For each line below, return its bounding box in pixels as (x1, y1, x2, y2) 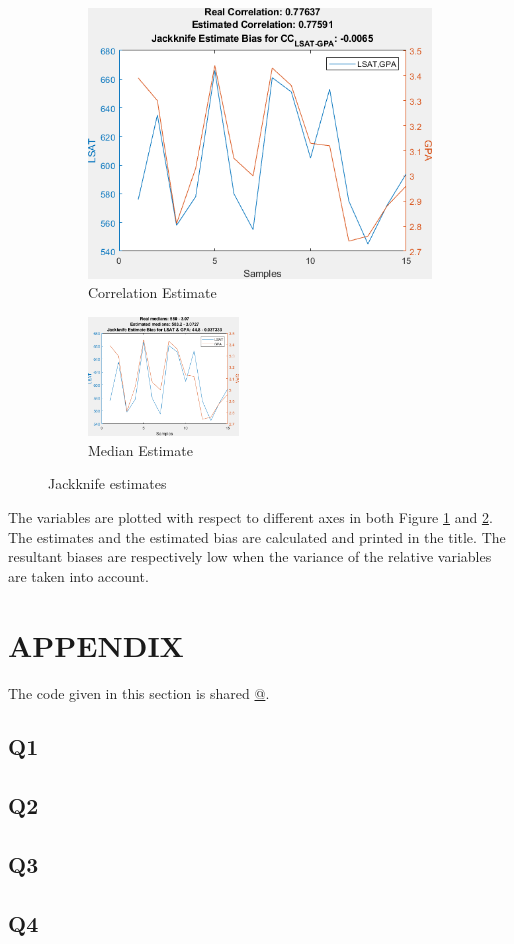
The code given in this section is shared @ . (8, 682, 270, 703)
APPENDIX (8, 624, 184, 665)
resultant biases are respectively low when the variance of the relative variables (8, 546, 492, 567)
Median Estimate (88, 439, 193, 460)
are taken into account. (8, 565, 149, 586)
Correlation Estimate (88, 282, 217, 303)
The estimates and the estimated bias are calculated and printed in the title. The (8, 526, 506, 547)
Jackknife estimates (48, 473, 167, 494)
